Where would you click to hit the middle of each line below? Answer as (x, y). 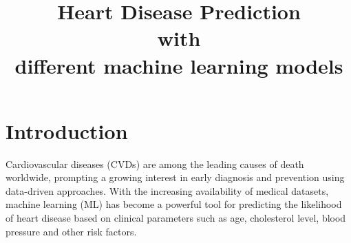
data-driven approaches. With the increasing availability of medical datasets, (167, 190)
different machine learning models (179, 65)
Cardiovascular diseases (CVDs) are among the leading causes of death (155, 163)
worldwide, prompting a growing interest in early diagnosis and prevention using (175, 177)
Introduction (67, 130)
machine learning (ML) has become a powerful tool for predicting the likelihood (174, 204)
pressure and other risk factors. (71, 231)
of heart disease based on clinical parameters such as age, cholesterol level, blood (176, 218)
